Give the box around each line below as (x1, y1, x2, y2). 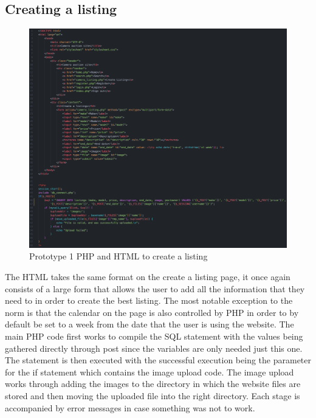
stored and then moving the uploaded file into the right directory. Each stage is (5, 389, 300, 402)
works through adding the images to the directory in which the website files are (5, 377, 301, 390)
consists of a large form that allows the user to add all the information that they (5, 282, 305, 295)
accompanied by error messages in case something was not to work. (5, 401, 255, 414)
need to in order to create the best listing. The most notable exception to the (5, 294, 293, 307)
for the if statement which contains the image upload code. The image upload (5, 365, 294, 378)
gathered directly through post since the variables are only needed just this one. (5, 341, 303, 354)
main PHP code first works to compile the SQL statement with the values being (5, 330, 303, 342)
